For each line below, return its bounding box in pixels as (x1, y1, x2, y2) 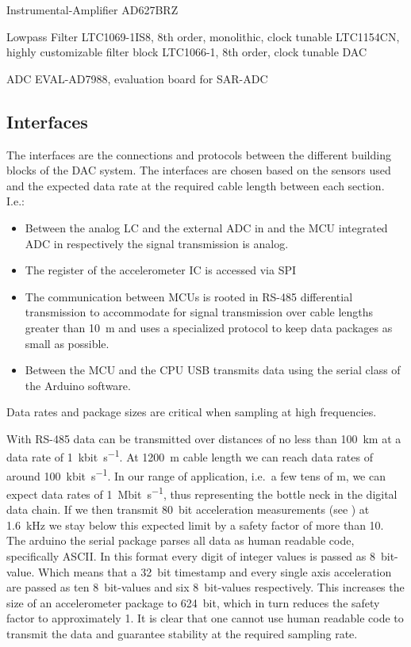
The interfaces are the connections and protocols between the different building (6, 146, 391, 163)
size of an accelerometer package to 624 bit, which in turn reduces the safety (6, 594, 380, 611)
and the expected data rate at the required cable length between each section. (6, 177, 385, 193)
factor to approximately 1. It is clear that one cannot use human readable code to (6, 610, 404, 626)
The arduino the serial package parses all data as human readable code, (6, 532, 355, 549)
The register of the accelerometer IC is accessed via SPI (25, 262, 297, 278)
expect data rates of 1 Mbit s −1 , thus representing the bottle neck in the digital (6, 483, 398, 502)
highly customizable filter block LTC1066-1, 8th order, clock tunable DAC (6, 44, 367, 60)
